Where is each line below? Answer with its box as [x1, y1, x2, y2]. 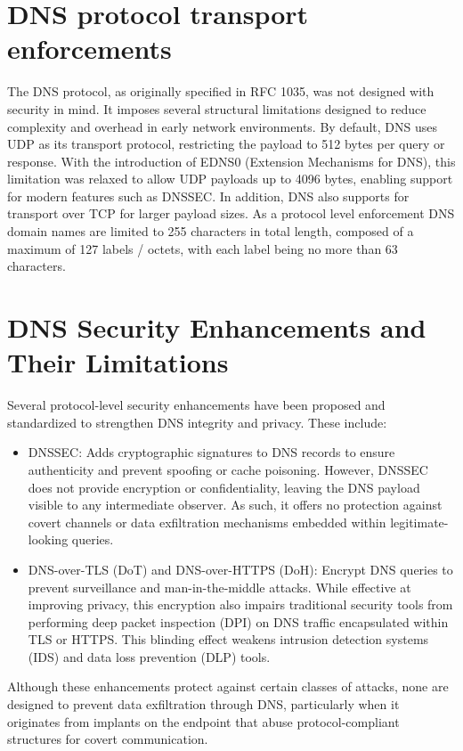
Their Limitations [7, 344, 229, 380]
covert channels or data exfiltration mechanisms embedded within [28, 512, 386, 531]
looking [28, 530, 69, 549]
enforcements [7, 30, 172, 67]
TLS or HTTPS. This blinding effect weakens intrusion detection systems [28, 630, 429, 649]
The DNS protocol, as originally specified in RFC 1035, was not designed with [7, 82, 435, 101]
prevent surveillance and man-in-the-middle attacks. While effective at [28, 577, 411, 596]
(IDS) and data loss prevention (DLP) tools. [28, 647, 271, 665]
